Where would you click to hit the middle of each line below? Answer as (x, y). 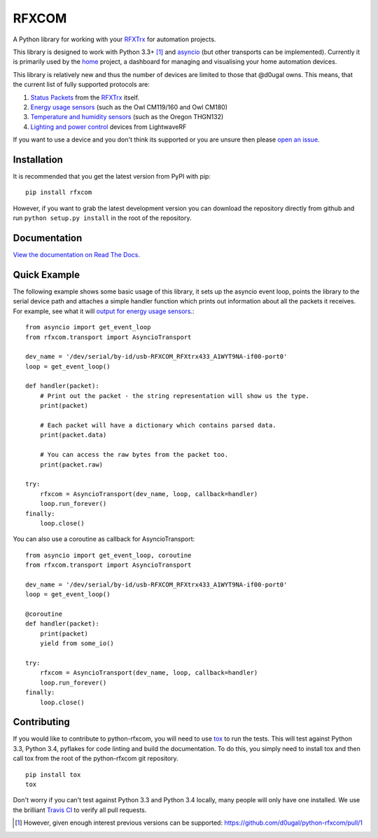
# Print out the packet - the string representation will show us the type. (175, 396)
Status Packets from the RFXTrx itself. (85, 97)
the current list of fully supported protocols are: (81, 85)
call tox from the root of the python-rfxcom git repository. (96, 758)
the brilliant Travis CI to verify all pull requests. (80, 810)
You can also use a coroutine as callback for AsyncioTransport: (104, 539)
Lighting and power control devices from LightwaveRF (108, 127)
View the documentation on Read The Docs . (76, 255)
